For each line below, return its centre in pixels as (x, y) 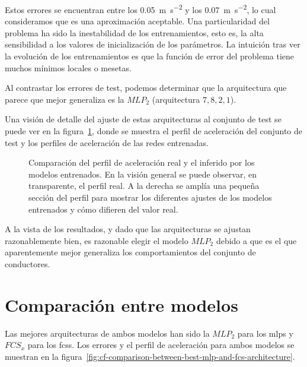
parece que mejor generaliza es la (65, 99)
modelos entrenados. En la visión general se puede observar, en (143, 174)
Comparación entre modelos (121, 304)
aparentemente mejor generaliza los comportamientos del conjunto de (130, 252)
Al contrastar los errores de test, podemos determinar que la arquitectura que (146, 88)
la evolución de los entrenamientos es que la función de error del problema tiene (150, 56)
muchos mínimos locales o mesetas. (68, 67)
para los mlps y (265, 333)
